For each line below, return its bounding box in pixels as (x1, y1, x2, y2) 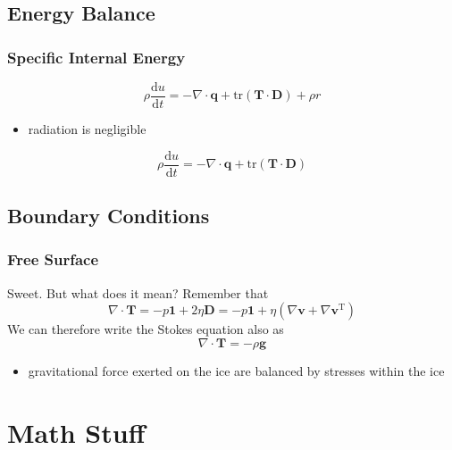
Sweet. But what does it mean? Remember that (7, 283, 269, 302)
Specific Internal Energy (7, 46, 186, 68)
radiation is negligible (28, 120, 146, 138)
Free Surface (7, 248, 99, 271)
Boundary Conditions (7, 202, 210, 229)
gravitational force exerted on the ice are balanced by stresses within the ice (28, 361, 445, 379)
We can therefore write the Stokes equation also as (7, 320, 284, 338)
